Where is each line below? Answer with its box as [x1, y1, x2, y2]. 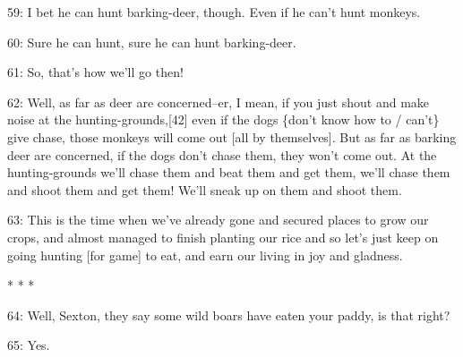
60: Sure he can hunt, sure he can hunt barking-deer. [7, 32, 296, 51]
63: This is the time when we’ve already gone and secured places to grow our [7, 210, 429, 229]
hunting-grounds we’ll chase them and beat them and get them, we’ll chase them [7, 163, 450, 182]
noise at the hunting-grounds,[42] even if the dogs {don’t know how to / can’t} [7, 110, 440, 129]
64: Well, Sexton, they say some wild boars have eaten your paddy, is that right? [7, 305, 450, 324]
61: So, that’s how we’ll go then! [7, 63, 184, 81]
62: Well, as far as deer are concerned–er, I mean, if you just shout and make [7, 92, 430, 111]
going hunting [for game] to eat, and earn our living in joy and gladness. [7, 245, 403, 264]
